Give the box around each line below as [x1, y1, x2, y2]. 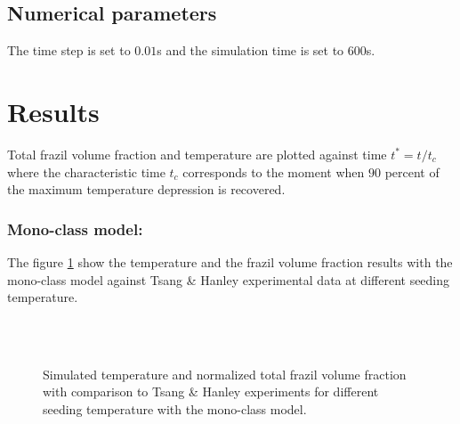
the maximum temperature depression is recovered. [7, 180, 286, 199]
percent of [384, 162, 440, 181]
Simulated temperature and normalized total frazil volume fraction [43, 364, 407, 383]
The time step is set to [7, 41, 131, 60]
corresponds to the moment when [182, 162, 365, 181]
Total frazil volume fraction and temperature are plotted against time [7, 144, 387, 163]
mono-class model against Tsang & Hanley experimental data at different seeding [7, 270, 450, 289]
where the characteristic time [7, 162, 165, 181]
